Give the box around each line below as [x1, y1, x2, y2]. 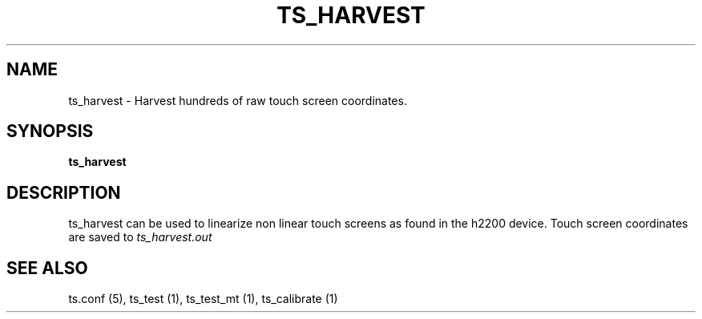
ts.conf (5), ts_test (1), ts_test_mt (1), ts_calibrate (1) [68, 292, 338, 306]
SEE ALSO [6, 257, 88, 278]
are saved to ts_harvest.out [68, 230, 212, 244]
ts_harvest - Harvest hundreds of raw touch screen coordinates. [68, 93, 407, 107]
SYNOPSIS [6, 121, 94, 142]
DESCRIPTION [6, 182, 121, 203]
